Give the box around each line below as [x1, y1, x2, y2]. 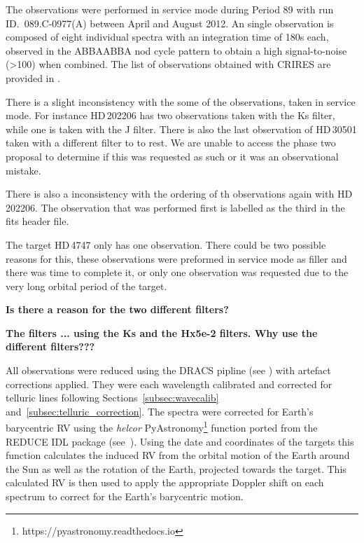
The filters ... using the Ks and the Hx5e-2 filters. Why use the [6, 325, 318, 340]
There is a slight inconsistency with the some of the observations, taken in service [6, 94, 356, 109]
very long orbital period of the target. [6, 278, 167, 293]
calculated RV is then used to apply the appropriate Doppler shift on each [6, 475, 324, 490]
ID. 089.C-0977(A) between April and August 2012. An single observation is [6, 15, 334, 30]
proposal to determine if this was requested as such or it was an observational [6, 149, 339, 163]
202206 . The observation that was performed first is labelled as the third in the [6, 200, 345, 214]
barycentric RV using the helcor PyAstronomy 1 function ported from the [6, 418, 318, 435]
